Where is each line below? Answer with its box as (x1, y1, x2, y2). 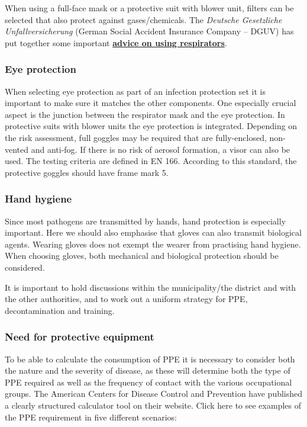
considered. (5, 261, 45, 273)
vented (5, 143, 29, 155)
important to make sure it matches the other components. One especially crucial (5, 97, 296, 109)
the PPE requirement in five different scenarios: (5, 410, 177, 423)
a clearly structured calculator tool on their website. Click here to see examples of (5, 399, 301, 411)
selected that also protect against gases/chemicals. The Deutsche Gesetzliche (5, 13, 282, 25)
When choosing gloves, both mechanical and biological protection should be (5, 249, 279, 262)
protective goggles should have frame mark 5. (5, 166, 169, 178)
